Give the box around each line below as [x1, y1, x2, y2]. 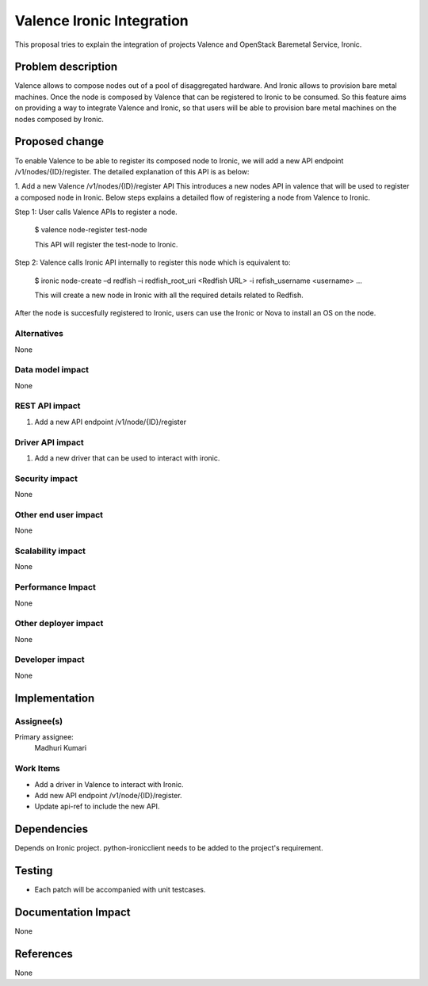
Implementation [14, 691, 95, 705]
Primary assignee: [14, 732, 75, 741]
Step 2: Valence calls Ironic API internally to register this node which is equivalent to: [14, 258, 291, 267]
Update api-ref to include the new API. [34, 801, 160, 812]
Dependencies [14, 823, 89, 836]
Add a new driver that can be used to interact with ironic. [34, 453, 220, 463]
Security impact [14, 472, 78, 483]
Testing [14, 864, 53, 877]
